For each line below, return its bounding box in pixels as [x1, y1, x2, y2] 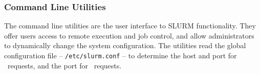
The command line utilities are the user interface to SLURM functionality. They [4, 20, 256, 31]
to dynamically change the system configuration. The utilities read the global [4, 40, 246, 51]
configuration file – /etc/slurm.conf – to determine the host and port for [4, 50, 237, 60]
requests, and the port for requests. [7, 60, 122, 70]
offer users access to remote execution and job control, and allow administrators [4, 30, 254, 41]
